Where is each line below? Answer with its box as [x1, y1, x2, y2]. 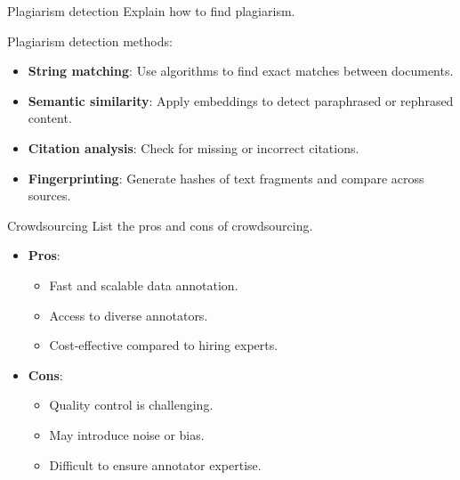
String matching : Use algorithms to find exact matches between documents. [28, 61, 454, 80]
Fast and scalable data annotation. [49, 275, 238, 294]
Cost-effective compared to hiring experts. [49, 336, 278, 354]
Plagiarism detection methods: [7, 31, 173, 50]
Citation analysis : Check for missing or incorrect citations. [28, 138, 359, 157]
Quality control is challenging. [49, 395, 214, 414]
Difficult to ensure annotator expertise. [49, 455, 262, 474]
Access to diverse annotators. [49, 305, 208, 324]
